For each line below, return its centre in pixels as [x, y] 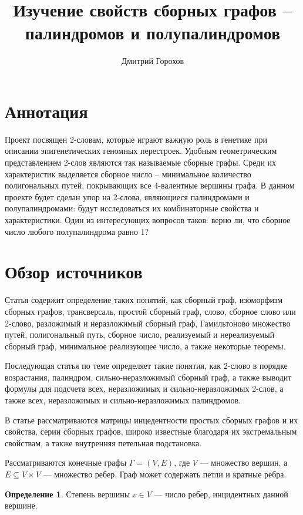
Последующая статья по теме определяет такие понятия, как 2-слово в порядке [146, 366]
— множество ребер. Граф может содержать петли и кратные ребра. [165, 474]
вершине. [21, 505]
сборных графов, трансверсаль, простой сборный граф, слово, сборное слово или [150, 311]
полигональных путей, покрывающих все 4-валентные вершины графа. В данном [150, 185]
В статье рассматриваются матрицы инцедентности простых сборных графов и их [151, 420]
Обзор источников [74, 272]
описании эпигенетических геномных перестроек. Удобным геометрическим [141, 151]
